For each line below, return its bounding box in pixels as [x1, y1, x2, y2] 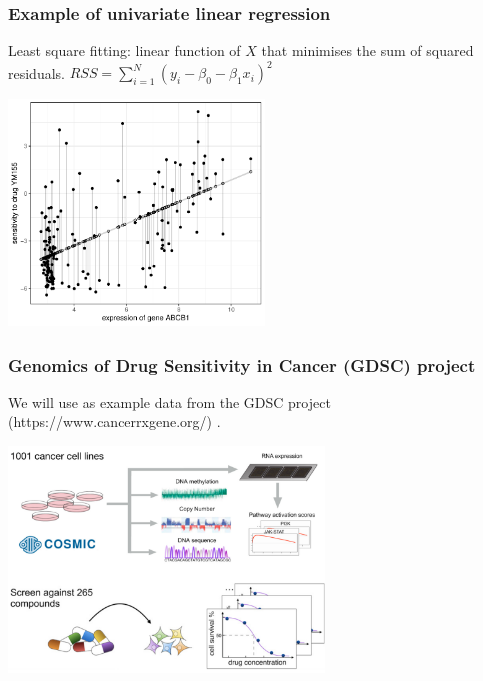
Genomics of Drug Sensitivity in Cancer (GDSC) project [8, 352, 476, 377]
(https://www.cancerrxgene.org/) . [8, 411, 221, 432]
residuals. [8, 62, 65, 83]
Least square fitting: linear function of [8, 40, 241, 61]
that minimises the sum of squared [261, 40, 474, 61]
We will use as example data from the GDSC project [8, 391, 331, 412]
